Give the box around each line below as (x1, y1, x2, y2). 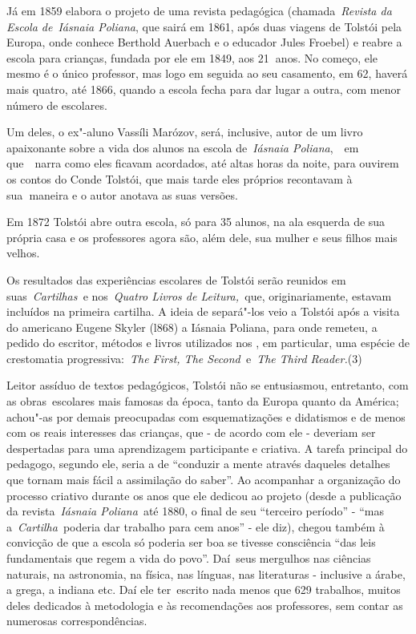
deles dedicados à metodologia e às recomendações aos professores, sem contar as (6, 596, 403, 613)
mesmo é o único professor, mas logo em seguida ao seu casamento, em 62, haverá (6, 65, 408, 82)
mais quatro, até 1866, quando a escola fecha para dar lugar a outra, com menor (6, 80, 401, 97)
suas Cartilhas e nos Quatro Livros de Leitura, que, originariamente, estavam (6, 287, 392, 304)
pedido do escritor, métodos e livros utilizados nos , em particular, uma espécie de (6, 334, 410, 351)
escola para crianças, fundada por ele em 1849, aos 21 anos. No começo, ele (6, 49, 378, 66)
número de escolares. (6, 96, 107, 113)
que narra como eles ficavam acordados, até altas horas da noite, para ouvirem (6, 155, 399, 172)
